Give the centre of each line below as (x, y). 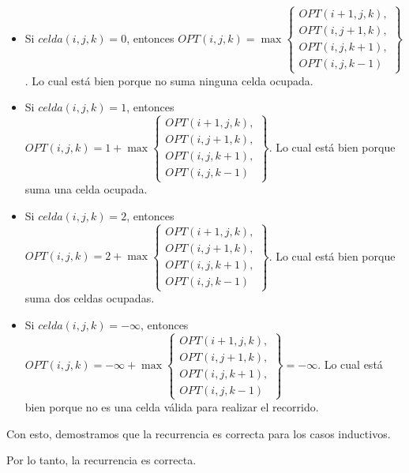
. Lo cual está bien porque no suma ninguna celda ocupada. (169, 80)
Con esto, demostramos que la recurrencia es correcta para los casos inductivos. (199, 433)
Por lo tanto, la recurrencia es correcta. (101, 460)
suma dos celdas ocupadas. (90, 298)
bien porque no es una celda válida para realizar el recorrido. (172, 407)
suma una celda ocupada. (86, 189)
